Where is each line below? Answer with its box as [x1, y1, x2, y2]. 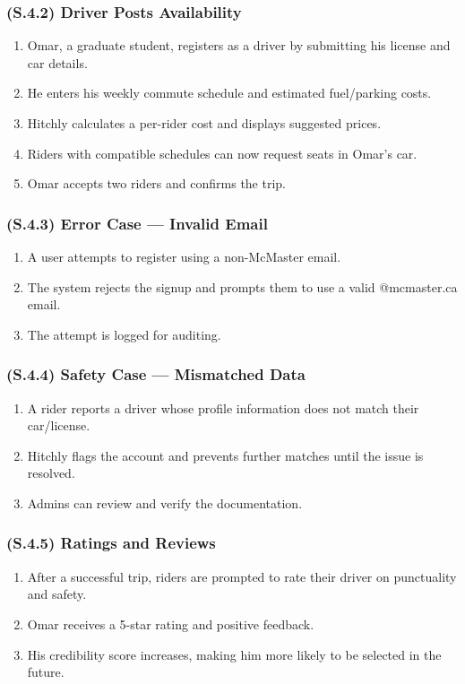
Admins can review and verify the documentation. [27, 493, 303, 512]
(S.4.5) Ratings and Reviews [6, 532, 216, 554]
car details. [27, 53, 88, 72]
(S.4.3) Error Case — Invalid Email [6, 212, 268, 234]
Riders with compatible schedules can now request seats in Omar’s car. [27, 143, 418, 162]
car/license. [27, 416, 90, 435]
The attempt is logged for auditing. [27, 325, 221, 343]
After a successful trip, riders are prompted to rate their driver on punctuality [27, 567, 457, 585]
